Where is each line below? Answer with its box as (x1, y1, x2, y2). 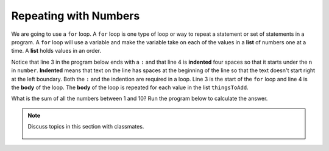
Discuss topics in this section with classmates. (27, 123, 144, 130)
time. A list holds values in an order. (11, 47, 102, 55)
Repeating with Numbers (11, 9, 140, 22)
